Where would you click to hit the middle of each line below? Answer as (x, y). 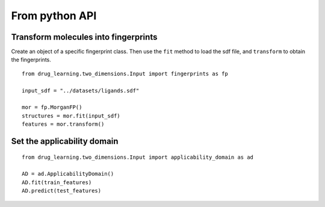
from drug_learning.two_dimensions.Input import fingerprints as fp (125, 73)
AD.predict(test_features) (62, 191)
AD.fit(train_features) (57, 182)
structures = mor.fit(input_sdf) (71, 116)
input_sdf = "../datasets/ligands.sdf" (81, 91)
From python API (54, 16)
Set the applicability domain (65, 141)
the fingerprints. (31, 60)
